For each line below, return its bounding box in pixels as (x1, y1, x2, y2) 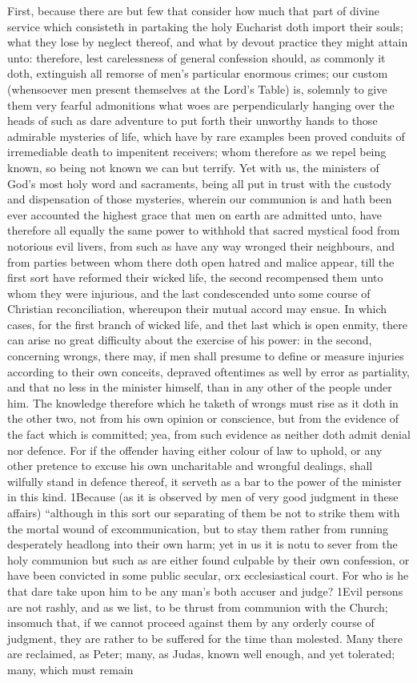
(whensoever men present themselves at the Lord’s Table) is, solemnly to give (7, 80, 387, 97)
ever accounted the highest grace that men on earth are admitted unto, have (7, 206, 383, 223)
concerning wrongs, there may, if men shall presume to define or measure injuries (7, 348, 404, 364)
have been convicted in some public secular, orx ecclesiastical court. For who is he (7, 567, 409, 584)
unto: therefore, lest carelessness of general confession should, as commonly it (7, 49, 386, 66)
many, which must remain (7, 661, 134, 677)
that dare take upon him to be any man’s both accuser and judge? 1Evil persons (7, 582, 403, 599)
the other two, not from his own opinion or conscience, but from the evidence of (7, 410, 399, 427)
